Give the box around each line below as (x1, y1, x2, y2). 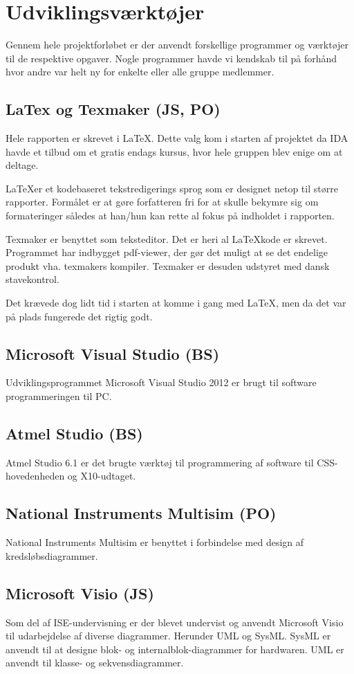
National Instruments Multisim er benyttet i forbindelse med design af (6, 535, 304, 549)
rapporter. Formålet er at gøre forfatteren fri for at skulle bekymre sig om (6, 194, 319, 209)
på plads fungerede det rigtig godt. (6, 309, 153, 323)
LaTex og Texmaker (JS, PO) (6, 98, 221, 120)
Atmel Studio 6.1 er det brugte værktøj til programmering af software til (6, 455, 314, 469)
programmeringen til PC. (6, 389, 112, 403)
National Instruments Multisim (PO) (6, 502, 277, 524)
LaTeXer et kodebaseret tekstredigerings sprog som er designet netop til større (6, 181, 338, 195)
